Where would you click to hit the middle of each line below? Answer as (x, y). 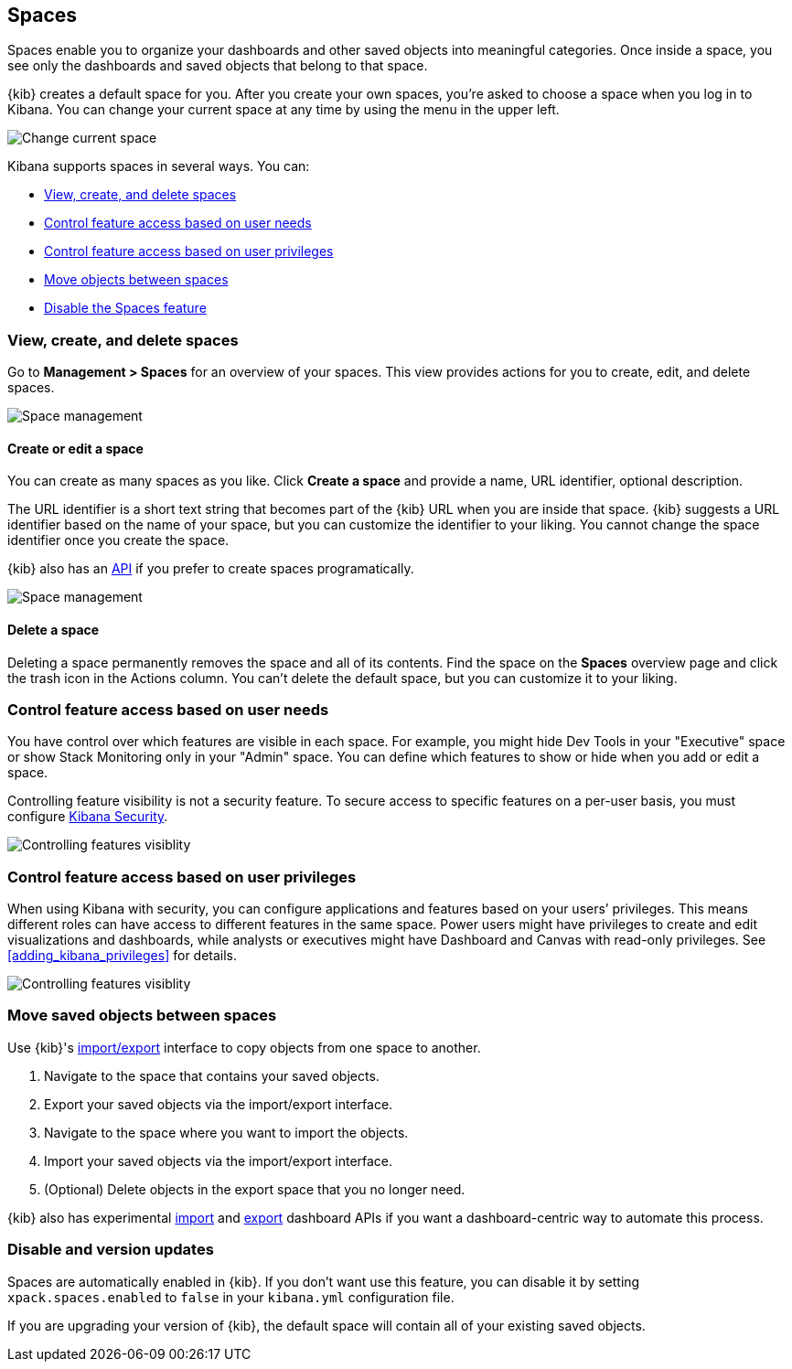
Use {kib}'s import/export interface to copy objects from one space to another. (244, 1047)
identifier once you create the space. (118, 540)
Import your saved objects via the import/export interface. (219, 1160)
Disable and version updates (111, 1250)
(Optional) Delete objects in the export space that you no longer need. (255, 1189)
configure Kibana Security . (88, 817)
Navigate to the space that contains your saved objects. (212, 1075)
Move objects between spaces (136, 280)
